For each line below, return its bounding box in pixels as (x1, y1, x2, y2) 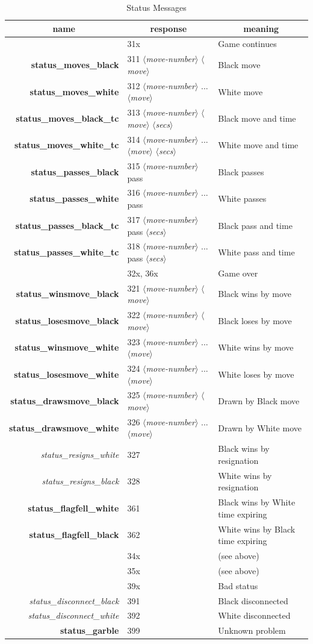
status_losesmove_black (15, 314, 119, 327)
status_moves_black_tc (16, 111, 119, 124)
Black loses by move (218, 314, 292, 327)
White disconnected (218, 609, 291, 622)
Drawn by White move (218, 421, 302, 434)
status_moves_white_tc (14, 139, 119, 151)
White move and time (218, 139, 299, 151)
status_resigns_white (40, 448, 119, 461)
